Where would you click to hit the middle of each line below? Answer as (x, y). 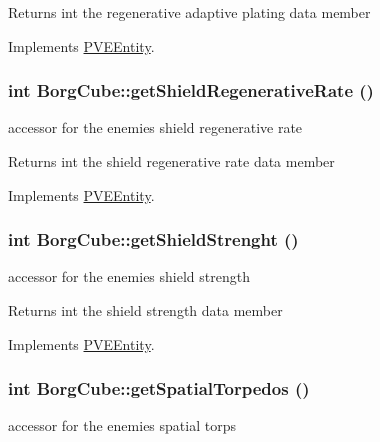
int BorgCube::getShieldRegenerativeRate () (191, 90)
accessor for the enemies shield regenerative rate (155, 127)
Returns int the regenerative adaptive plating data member (189, 12)
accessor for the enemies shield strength (129, 276)
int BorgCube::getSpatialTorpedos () (159, 388)
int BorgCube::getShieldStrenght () (153, 239)
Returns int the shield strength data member (145, 310)
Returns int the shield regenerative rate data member (171, 161)
